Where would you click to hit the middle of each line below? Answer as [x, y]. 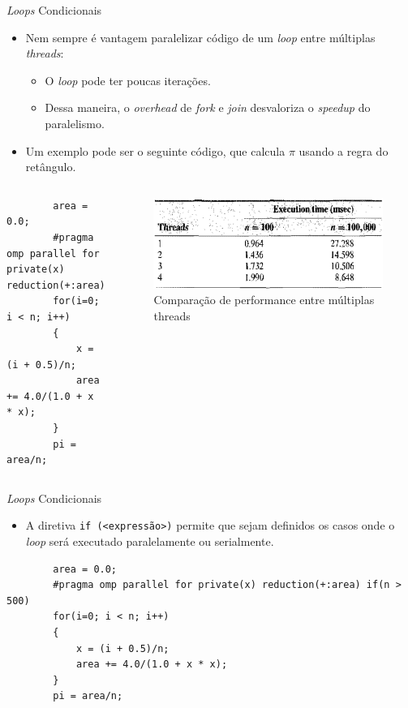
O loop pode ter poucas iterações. [128, 80]
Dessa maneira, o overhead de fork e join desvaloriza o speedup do [208, 107]
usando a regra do [344, 150]
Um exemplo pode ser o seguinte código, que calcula [155, 150]
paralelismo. [75, 123]
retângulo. [51, 167]
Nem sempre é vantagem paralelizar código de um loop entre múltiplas [200, 37]
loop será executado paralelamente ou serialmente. [150, 541]
